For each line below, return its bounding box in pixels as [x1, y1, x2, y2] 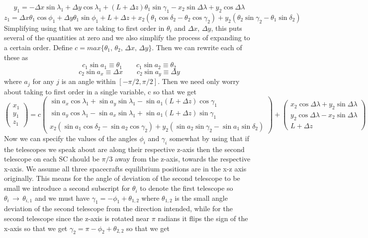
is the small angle [175, 192, 228, 203]
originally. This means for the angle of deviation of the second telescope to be [4, 173, 240, 183]
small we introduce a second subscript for [4, 183, 130, 193]
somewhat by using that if [169, 133, 249, 143]
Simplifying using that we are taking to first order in [4, 22, 165, 33]
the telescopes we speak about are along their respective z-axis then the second [4, 144, 245, 154]
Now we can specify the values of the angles [4, 133, 137, 143]
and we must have [34, 192, 90, 203]
